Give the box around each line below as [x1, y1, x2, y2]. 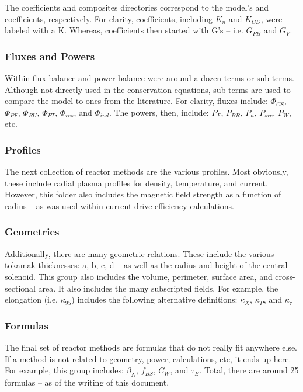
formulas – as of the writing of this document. [5, 376, 169, 388]
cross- [275, 270, 295, 282]
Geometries [5, 224, 60, 239]
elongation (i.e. [5, 293, 58, 306]
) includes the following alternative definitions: [71, 293, 238, 306]
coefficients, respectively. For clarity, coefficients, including [5, 12, 213, 25]
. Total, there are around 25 [199, 364, 299, 376]
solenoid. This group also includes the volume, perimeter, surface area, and [5, 270, 273, 282]
